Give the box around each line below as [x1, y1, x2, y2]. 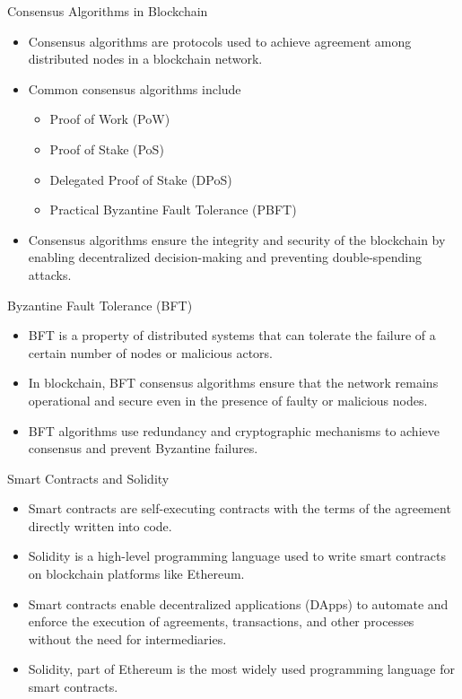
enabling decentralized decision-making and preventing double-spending [28, 248, 422, 266]
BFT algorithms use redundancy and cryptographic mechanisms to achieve [28, 421, 440, 440]
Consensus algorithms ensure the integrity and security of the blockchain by [28, 230, 446, 249]
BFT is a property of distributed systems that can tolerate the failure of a [28, 326, 436, 345]
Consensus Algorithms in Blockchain [7, 2, 208, 20]
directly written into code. [28, 516, 172, 535]
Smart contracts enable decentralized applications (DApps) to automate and [28, 594, 449, 613]
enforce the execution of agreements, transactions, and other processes [28, 612, 414, 631]
